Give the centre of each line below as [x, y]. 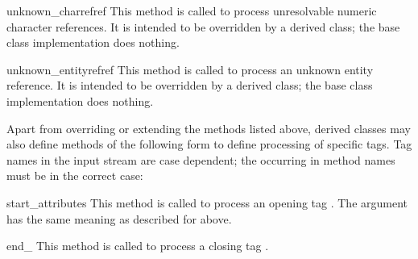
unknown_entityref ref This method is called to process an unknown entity [190, 69]
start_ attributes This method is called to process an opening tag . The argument [207, 202]
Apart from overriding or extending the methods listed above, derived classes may [209, 128]
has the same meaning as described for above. [119, 218]
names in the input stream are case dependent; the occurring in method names [201, 159]
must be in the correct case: [75, 175]
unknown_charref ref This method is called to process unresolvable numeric [192, 10]
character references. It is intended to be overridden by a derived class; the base [203, 26]
